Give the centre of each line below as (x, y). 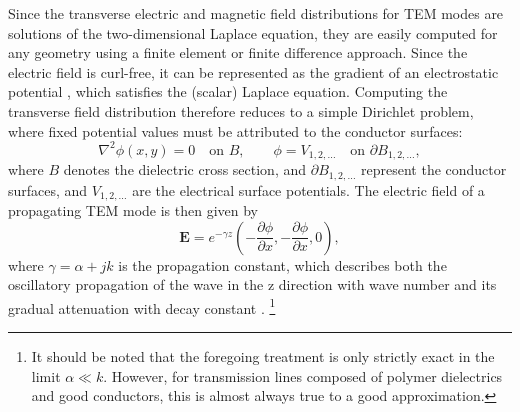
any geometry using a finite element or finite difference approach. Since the (238, 52)
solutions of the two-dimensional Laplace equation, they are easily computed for (253, 32)
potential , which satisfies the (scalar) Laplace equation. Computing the (228, 91)
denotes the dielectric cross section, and (185, 169)
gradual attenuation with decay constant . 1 (142, 306)
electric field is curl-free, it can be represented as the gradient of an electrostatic (253, 71)
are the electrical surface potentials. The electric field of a (308, 189)
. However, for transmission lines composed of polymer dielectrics (303, 375)
